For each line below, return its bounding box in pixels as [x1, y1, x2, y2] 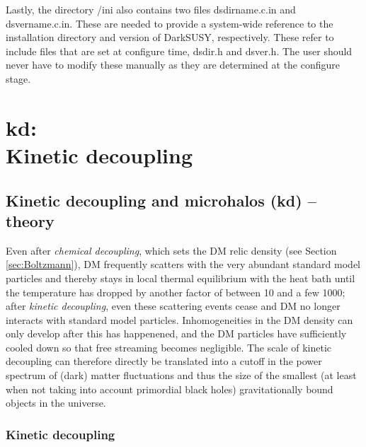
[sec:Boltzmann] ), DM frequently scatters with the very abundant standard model [6, 257, 360, 272]
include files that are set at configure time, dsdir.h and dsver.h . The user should [6, 43, 353, 58]
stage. [6, 71, 31, 86]
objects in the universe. [6, 395, 106, 410]
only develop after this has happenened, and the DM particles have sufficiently [6, 326, 347, 341]
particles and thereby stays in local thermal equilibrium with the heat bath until [6, 270, 355, 285]
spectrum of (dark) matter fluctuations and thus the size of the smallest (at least [6, 368, 357, 383]
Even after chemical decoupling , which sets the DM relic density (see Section [6, 243, 337, 257]
